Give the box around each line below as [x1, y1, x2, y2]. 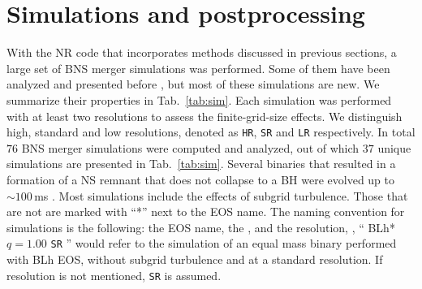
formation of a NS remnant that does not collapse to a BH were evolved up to [6, 170, 395, 188]
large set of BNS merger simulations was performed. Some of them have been [6, 59, 390, 76]
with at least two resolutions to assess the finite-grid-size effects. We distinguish [6, 107, 403, 124]
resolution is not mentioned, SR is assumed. [6, 266, 222, 283]
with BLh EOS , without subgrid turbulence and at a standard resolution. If [6, 250, 383, 267]
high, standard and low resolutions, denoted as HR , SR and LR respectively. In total [6, 123, 416, 140]
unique [377, 139, 411, 156]
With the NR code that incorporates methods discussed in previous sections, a [6, 44, 397, 61]
